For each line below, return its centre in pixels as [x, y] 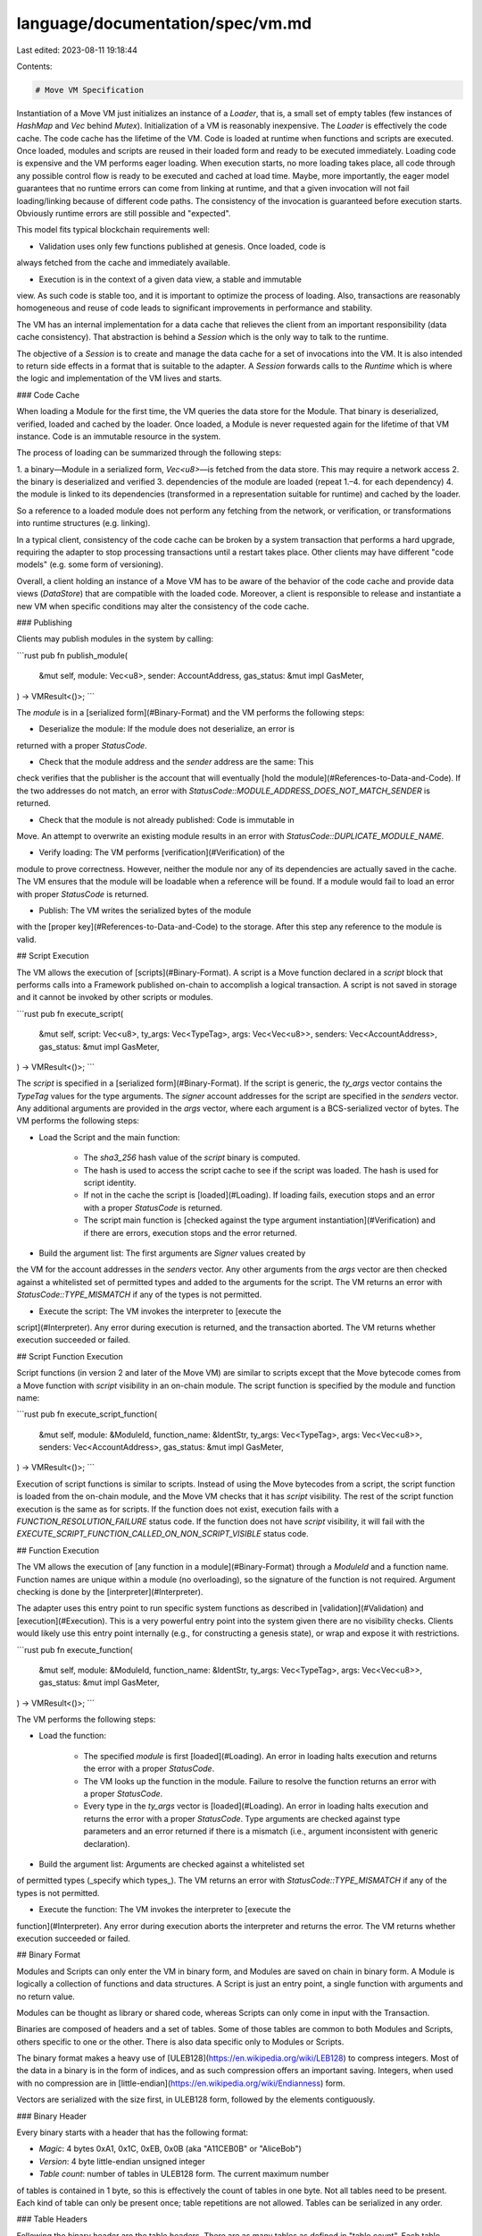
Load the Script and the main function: [109, 1137]
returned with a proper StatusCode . [82, 745]
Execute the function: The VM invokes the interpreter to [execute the [165, 1910]
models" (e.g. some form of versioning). [90, 564]
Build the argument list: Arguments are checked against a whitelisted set [172, 1864]
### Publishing [45, 623]
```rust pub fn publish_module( [72, 655]
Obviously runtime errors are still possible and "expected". [124, 214]
